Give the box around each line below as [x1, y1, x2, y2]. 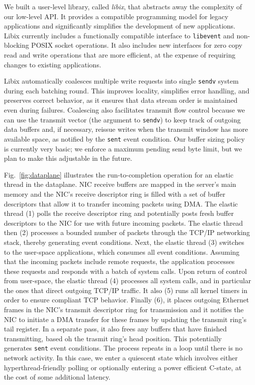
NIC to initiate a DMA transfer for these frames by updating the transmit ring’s [4, 314, 247, 324]
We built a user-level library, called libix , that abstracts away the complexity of [4, 1, 242, 11]
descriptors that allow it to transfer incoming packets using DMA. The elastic [4, 198, 238, 208]
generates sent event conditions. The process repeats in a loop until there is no [4, 343, 243, 353]
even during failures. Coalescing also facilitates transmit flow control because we [4, 105, 245, 115]
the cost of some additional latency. [4, 372, 111, 382]
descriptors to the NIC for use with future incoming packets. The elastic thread [4, 217, 243, 228]
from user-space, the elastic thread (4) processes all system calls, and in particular [4, 275, 251, 286]
